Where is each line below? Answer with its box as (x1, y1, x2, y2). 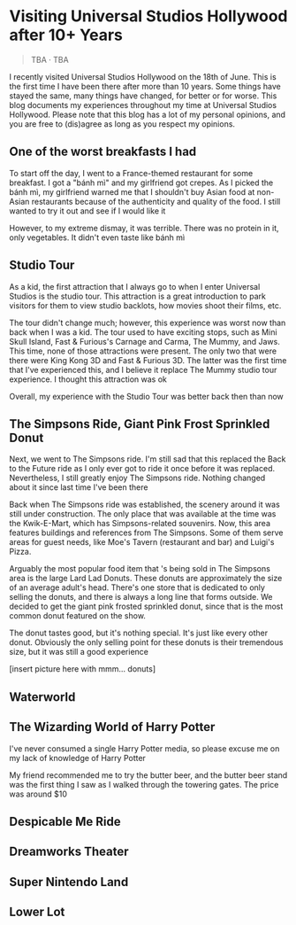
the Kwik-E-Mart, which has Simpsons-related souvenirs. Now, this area (9, 518, 271, 529)
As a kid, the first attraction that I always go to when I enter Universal (9, 281, 261, 291)
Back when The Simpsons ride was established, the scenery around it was (9, 499, 280, 510)
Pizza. (9, 547, 32, 557)
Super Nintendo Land (9, 874, 129, 890)
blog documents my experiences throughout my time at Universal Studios (9, 99, 277, 110)
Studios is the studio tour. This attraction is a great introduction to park (9, 291, 267, 301)
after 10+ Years (9, 25, 124, 45)
